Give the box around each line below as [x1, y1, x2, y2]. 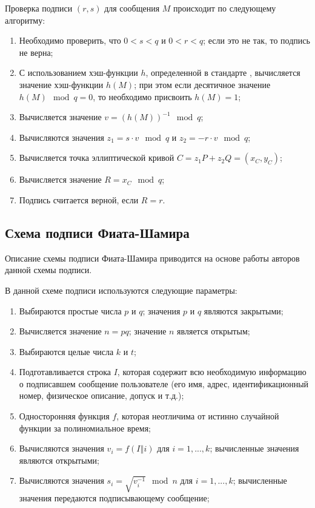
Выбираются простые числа [19, 304, 122, 317]
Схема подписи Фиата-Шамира [5, 223, 190, 242]
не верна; [19, 46, 53, 58]
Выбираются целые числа [19, 345, 114, 357]
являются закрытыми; [204, 304, 283, 317]
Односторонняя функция [19, 410, 110, 422]
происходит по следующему [173, 2, 276, 14]
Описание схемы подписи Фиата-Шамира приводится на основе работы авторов [5, 251, 300, 264]
